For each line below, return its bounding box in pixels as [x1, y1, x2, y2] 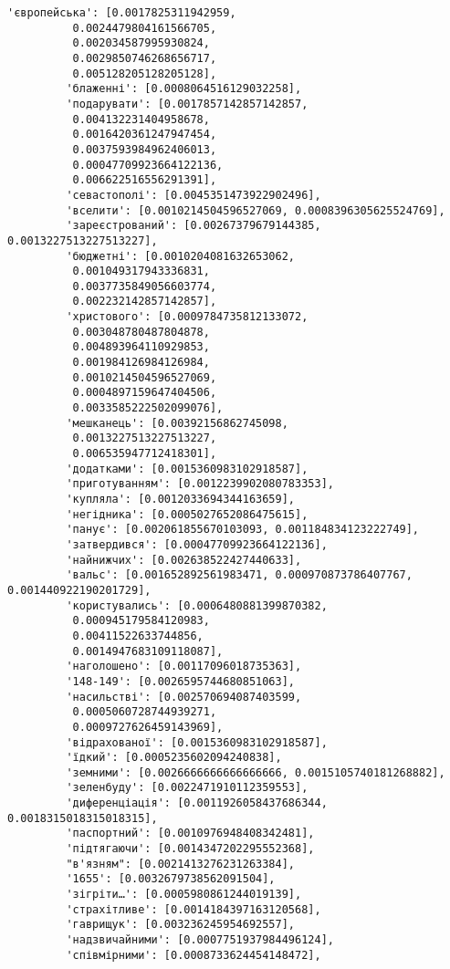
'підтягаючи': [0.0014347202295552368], [66, 842, 315, 856]
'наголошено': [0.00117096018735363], [66, 660, 302, 673]
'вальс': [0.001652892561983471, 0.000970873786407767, [66, 568, 413, 582]
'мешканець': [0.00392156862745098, [66, 416, 288, 430]
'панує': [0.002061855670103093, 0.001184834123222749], [66, 523, 420, 537]
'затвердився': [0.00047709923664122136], [66, 537, 328, 551]
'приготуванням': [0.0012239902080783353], [66, 477, 334, 491]
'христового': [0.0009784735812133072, [66, 310, 309, 324]
